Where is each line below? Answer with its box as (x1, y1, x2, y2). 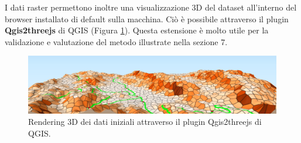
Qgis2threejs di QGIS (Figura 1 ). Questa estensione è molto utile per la (5, 24, 269, 36)
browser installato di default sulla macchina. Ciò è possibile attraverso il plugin (5, 12, 289, 25)
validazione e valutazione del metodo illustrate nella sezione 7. (5, 35, 228, 47)
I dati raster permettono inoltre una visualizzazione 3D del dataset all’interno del (5, 1, 297, 13)
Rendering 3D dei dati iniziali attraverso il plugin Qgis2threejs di (28, 115, 262, 128)
